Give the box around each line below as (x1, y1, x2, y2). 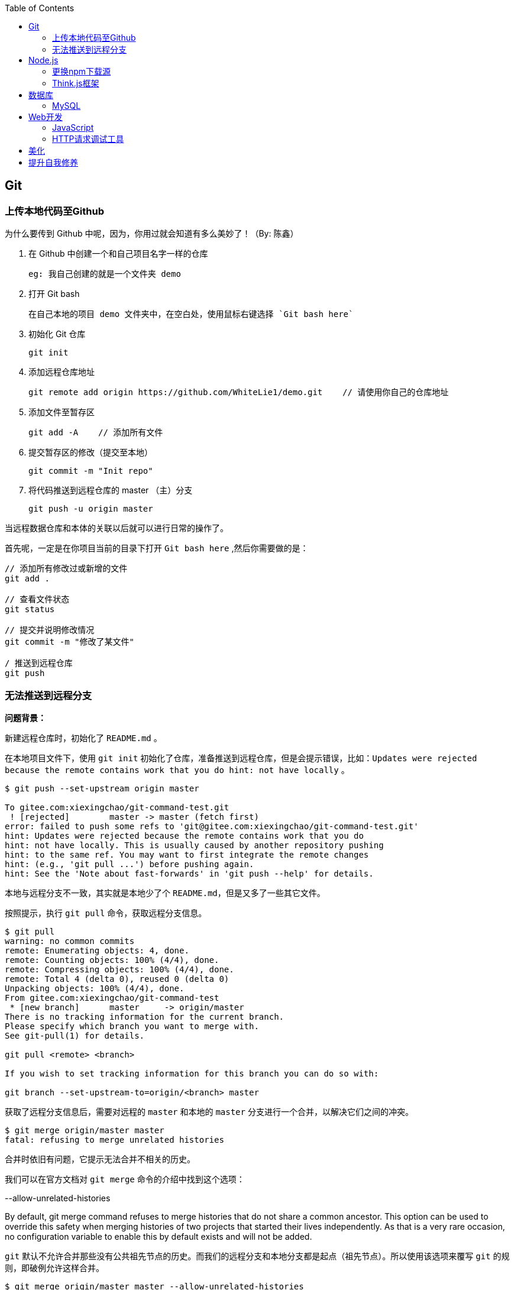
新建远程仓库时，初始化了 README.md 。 (5, 732, 162, 743)
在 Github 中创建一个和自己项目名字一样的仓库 (28, 248, 208, 259)
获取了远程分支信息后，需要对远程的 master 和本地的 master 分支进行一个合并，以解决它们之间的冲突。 (5, 1106, 413, 1117)
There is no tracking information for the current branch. (5, 1011, 285, 1021)
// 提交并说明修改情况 (5, 625, 95, 635)
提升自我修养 (28, 157, 78, 167)
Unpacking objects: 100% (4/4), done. (5, 983, 185, 993)
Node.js (28, 55, 59, 65)
